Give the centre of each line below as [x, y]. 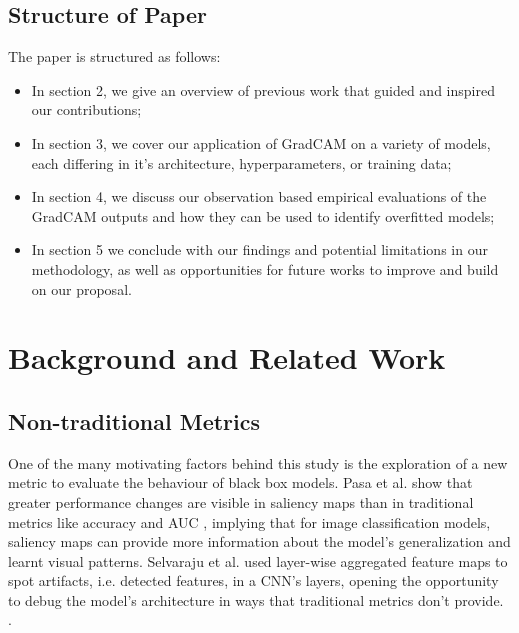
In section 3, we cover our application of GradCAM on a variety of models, [261, 142]
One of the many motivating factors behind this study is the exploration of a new [258, 462]
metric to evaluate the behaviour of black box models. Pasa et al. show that [240, 482]
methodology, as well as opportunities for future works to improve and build [265, 268]
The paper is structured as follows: [114, 56]
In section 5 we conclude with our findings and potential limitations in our [259, 249]
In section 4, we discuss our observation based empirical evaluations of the [259, 196]
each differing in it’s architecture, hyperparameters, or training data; [241, 162]
